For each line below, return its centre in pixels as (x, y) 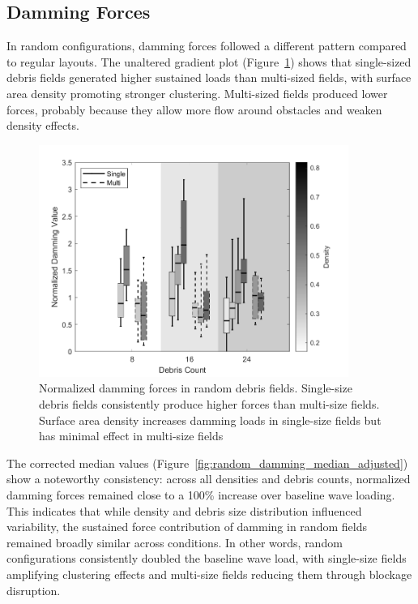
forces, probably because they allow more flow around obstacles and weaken (194, 109)
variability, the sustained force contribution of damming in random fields (187, 527)
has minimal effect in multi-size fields (131, 436)
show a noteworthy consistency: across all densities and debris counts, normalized (209, 479)
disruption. (34, 590)
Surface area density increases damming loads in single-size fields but (210, 420)
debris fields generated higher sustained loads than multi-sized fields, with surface (209, 77)
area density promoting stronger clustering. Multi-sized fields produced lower (197, 93)
